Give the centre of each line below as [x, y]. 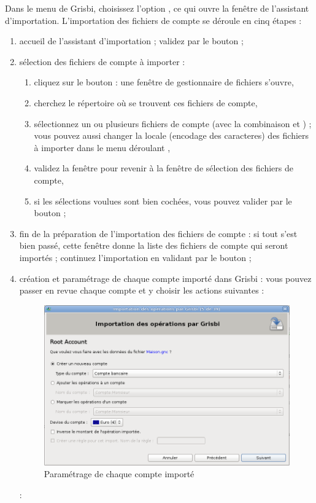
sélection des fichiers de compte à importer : [102, 61]
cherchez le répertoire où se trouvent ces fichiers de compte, [146, 102]
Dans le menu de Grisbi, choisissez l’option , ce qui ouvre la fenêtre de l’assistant [157, 8]
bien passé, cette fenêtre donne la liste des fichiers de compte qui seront [154, 245]
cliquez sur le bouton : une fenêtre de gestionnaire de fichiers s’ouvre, [164, 82]
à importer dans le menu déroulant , [102, 147]
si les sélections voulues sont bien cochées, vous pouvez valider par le [163, 201]
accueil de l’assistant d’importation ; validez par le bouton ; [131, 41]
